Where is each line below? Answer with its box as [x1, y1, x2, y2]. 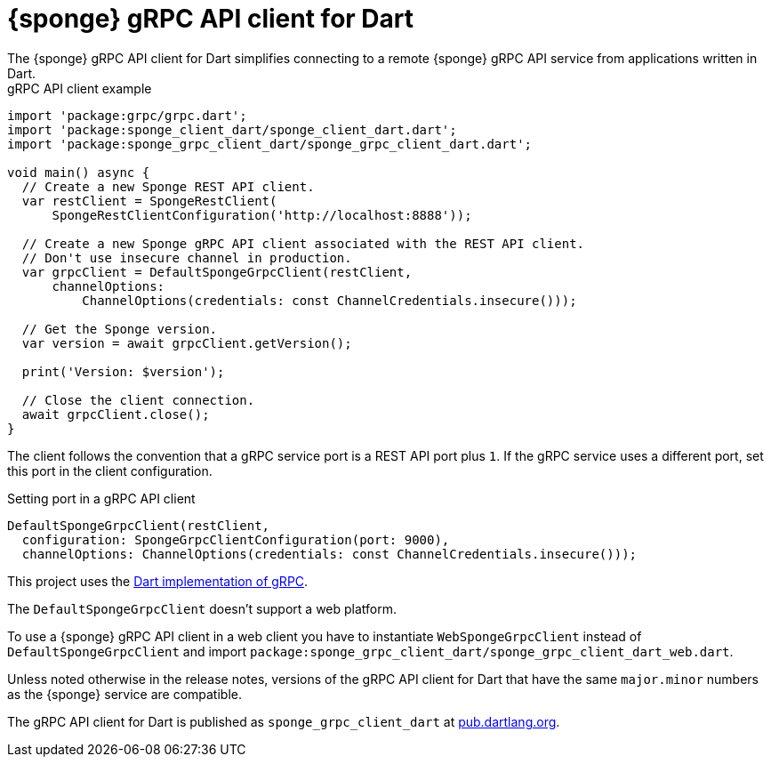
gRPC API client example [7, 80, 152, 96]
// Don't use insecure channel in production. [21, 250, 352, 265]
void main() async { [7, 165, 150, 180]
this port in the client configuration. [7, 462, 213, 479]
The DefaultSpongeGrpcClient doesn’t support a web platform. [7, 600, 398, 616]
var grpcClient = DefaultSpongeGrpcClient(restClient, [21, 264, 413, 279]
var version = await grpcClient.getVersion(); [21, 335, 352, 350]
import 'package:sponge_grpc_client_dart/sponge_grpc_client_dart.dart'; [7, 136, 533, 151]
